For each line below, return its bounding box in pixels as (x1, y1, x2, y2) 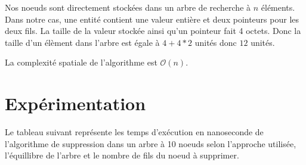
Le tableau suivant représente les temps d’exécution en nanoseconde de (5, 126, 264, 138)
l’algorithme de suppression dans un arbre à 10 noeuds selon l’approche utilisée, (5, 137, 296, 150)
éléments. (261, 1, 295, 13)
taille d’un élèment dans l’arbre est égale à (5, 36, 160, 48)
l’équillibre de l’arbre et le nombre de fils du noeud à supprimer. (5, 149, 239, 161)
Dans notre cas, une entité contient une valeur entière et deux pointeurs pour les (5, 13, 299, 25)
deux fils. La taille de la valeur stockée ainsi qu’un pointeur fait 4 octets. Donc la (5, 24, 301, 37)
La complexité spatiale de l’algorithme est (5, 56, 157, 69)
